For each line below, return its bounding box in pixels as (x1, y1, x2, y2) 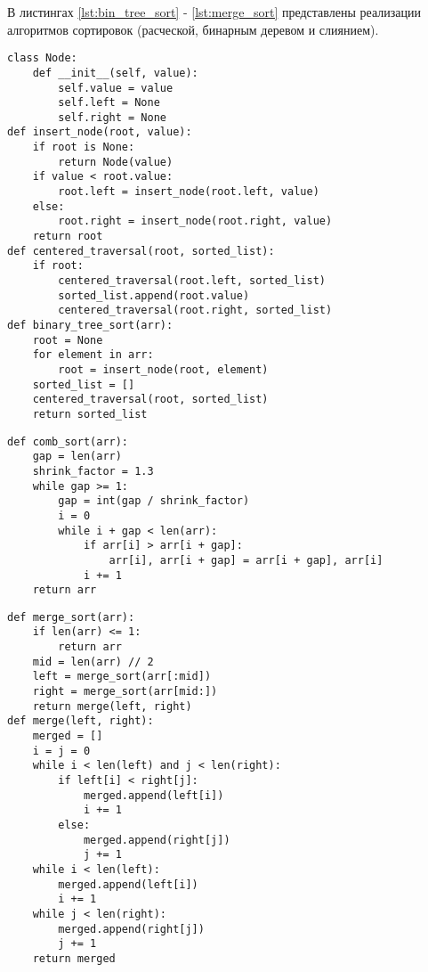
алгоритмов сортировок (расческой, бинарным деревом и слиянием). (7, 20, 379, 38)
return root (32, 230, 103, 243)
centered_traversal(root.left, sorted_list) (58, 274, 326, 288)
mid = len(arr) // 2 (32, 655, 154, 668)
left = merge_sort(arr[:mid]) (32, 670, 212, 683)
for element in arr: (32, 348, 154, 362)
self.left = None (58, 96, 160, 110)
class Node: (7, 52, 77, 65)
